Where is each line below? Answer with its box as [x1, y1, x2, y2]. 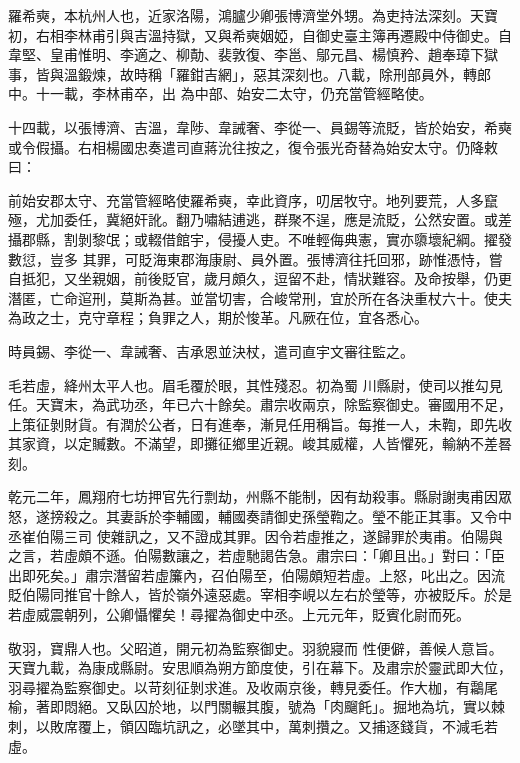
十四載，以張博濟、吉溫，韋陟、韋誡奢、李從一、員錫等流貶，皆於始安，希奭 [8, 116, 512, 137]
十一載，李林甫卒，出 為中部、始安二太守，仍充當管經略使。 [35, 83, 433, 104]
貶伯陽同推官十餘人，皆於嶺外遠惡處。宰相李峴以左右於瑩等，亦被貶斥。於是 [8, 584, 512, 605]
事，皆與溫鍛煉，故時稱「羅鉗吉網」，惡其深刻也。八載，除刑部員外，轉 [8, 63, 477, 84]
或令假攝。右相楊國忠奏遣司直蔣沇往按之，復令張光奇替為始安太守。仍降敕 [8, 136, 498, 157]
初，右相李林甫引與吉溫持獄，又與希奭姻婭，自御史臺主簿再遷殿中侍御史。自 [8, 24, 512, 45]
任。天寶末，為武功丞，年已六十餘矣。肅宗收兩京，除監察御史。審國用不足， [8, 394, 512, 415]
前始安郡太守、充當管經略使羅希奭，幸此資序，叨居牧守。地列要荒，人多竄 [8, 189, 498, 210]
